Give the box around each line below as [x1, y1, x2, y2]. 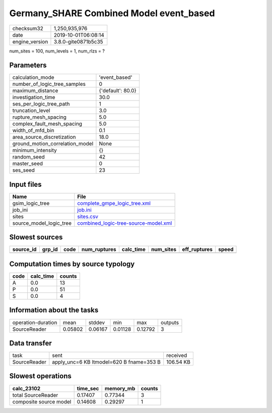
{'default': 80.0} [99, 87, 137, 94]
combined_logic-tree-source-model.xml [77, 220, 172, 227]
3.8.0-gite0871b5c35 [53, 38, 103, 45]
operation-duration [12, 319, 57, 326]
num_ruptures [81, 246, 116, 253]
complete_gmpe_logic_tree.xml [77, 199, 151, 206]
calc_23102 [12, 385, 41, 392]
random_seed [12, 153, 45, 161]
